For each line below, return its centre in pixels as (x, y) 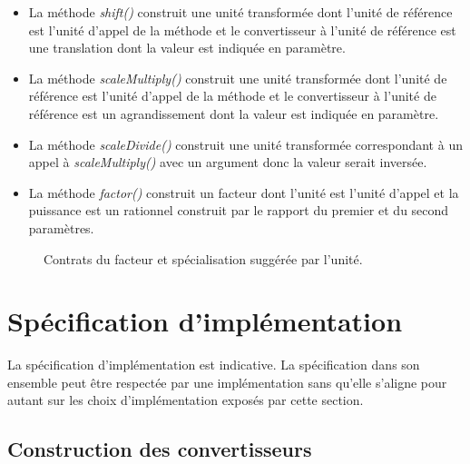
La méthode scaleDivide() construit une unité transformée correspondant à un (245, 144)
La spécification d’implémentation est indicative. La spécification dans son (214, 365)
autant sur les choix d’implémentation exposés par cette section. (186, 400)
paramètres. (61, 227)
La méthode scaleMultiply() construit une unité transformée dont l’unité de (238, 78)
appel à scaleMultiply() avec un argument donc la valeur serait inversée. (228, 162)
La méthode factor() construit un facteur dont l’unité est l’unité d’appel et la (244, 192)
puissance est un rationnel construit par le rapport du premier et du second (239, 210)
